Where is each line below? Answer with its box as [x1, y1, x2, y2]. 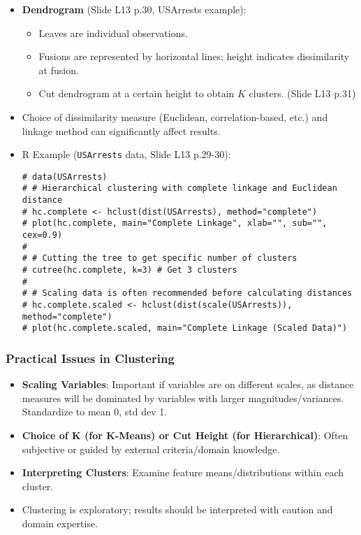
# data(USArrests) [22, 171, 108, 182]
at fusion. [38, 62, 79, 77]
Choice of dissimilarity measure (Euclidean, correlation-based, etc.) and [22, 109, 328, 124]
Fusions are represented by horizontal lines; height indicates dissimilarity [38, 49, 350, 64]
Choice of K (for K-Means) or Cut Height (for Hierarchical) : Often [22, 428, 348, 442]
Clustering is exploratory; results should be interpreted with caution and [22, 502, 333, 517]
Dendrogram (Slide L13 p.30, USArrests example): [22, 2, 246, 16]
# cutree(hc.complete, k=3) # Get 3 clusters [22, 265, 237, 276]
